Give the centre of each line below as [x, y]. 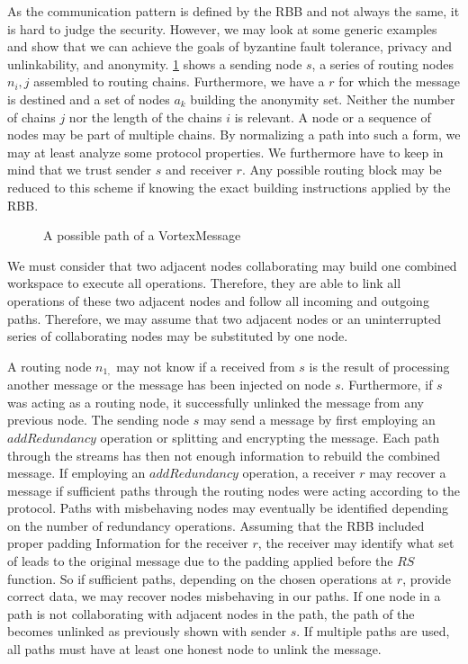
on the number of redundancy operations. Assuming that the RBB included [216, 525]
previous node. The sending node [99, 420]
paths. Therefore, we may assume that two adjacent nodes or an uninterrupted [224, 318]
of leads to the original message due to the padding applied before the [200, 561]
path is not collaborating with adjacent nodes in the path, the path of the [211, 613]
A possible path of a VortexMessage [142, 235]
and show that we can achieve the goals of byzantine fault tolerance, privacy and [230, 46]
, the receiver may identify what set [356, 543]
